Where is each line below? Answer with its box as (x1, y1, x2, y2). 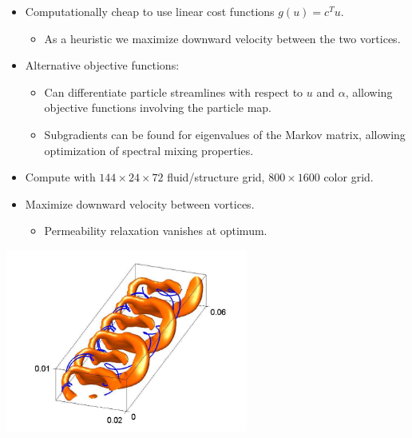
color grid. (323, 169, 374, 185)
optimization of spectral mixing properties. (44, 141, 254, 158)
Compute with (25, 169, 96, 185)
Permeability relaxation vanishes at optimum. (44, 222, 267, 239)
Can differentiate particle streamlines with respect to (44, 83, 303, 100)
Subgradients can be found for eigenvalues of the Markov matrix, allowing (44, 125, 406, 142)
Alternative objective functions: (25, 57, 180, 74)
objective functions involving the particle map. (44, 99, 272, 116)
